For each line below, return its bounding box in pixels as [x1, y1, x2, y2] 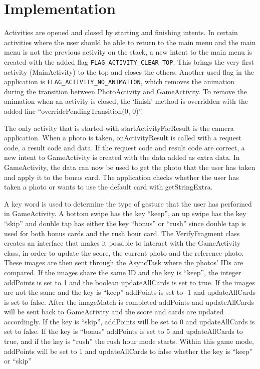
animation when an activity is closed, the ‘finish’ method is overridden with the [4, 96, 248, 106]
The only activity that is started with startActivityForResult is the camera [4, 122, 234, 133]
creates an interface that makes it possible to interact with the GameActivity [4, 238, 241, 248]
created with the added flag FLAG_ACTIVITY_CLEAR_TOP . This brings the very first [4, 56, 254, 67]
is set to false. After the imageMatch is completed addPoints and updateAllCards [4, 296, 254, 307]
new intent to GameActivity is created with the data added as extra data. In [4, 152, 240, 162]
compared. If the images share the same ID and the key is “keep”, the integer [4, 267, 241, 277]
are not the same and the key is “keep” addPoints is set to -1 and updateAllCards [4, 287, 255, 297]
